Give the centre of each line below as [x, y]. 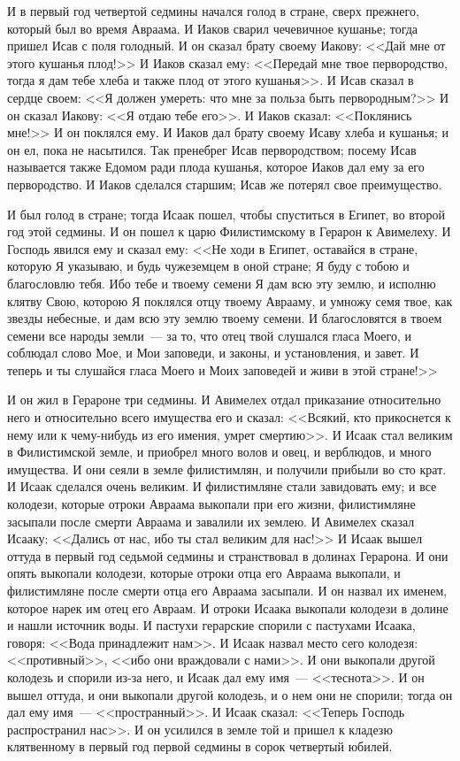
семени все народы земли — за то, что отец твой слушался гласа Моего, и [209, 335]
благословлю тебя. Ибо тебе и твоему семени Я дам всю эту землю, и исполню [222, 283]
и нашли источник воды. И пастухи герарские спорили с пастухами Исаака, [211, 625]
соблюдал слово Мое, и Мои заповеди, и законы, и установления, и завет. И [213, 353]
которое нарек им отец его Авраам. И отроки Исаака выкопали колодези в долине [228, 607]
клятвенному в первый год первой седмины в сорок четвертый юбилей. [200, 746]
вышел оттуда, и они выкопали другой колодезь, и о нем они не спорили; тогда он [230, 694]
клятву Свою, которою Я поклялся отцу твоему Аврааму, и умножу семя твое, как [230, 300]
